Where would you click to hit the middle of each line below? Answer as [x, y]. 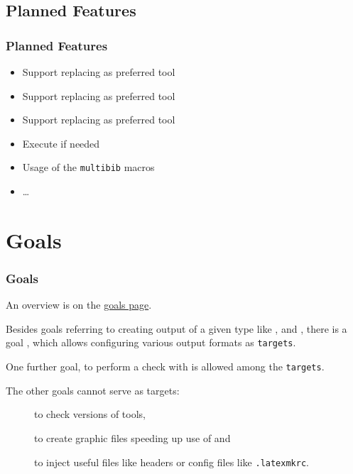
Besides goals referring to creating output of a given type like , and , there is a [176, 328]
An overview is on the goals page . [79, 305]
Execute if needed [61, 143]
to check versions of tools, [90, 414]
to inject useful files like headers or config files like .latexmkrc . [172, 462]
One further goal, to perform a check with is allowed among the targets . [165, 366]
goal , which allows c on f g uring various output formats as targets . [151, 342]
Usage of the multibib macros [88, 167]
